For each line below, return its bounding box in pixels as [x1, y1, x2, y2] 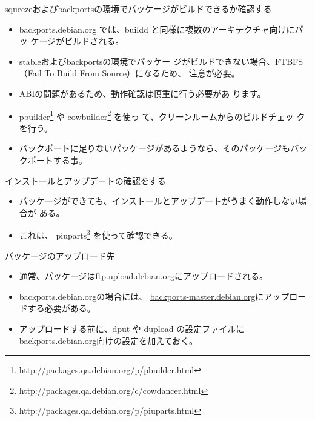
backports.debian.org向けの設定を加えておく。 [19, 334, 198, 346]
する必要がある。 [27, 302, 96, 314]
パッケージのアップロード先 [5, 249, 115, 262]
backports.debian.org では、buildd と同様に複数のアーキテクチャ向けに [19, 22, 295, 35]
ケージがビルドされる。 [30, 35, 124, 47]
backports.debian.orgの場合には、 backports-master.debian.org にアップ [19, 290, 290, 302]
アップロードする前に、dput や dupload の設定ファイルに [19, 322, 245, 334]
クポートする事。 [19, 154, 87, 166]
